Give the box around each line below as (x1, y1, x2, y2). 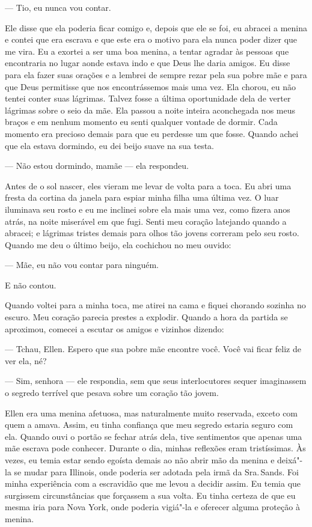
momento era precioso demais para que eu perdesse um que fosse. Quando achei (5, 127, 299, 139)
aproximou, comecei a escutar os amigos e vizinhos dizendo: (5, 322, 224, 335)
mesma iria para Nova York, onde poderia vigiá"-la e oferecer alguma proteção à (5, 501, 300, 513)
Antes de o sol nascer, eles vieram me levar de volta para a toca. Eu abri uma (5, 179, 292, 192)
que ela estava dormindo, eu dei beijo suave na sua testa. (5, 139, 214, 151)
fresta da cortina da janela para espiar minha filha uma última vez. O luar (5, 191, 279, 204)
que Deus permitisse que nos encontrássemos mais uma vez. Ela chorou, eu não (5, 80, 296, 93)
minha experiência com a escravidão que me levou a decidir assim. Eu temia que (5, 477, 301, 490)
